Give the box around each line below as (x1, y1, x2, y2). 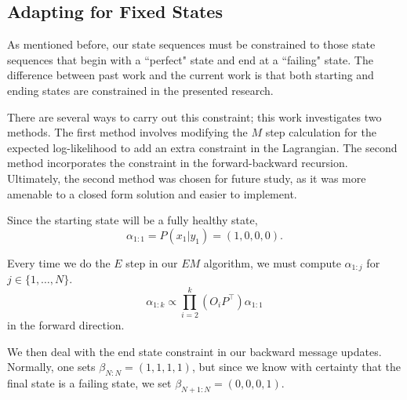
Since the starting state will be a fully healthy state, (7, 212, 258, 228)
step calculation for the (265, 124, 376, 140)
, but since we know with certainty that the (191, 358, 402, 375)
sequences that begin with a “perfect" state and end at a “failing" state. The (7, 51, 373, 67)
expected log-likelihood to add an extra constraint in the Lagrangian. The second (7, 139, 398, 155)
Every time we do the (7, 254, 111, 271)
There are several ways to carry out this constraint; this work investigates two (7, 108, 382, 125)
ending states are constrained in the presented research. (7, 82, 274, 98)
